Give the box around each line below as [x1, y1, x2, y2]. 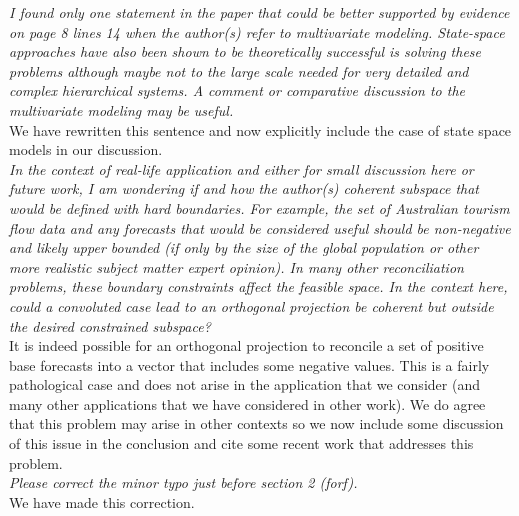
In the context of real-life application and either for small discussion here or [9, 158, 474, 179]
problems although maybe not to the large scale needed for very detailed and [9, 60, 469, 81]
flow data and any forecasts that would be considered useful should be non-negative [9, 217, 511, 238]
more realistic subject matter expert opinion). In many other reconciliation [9, 256, 464, 277]
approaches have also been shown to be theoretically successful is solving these [9, 41, 481, 62]
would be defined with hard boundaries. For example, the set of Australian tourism [9, 197, 510, 218]
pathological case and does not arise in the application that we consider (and [9, 374, 480, 395]
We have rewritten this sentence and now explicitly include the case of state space [9, 119, 512, 140]
